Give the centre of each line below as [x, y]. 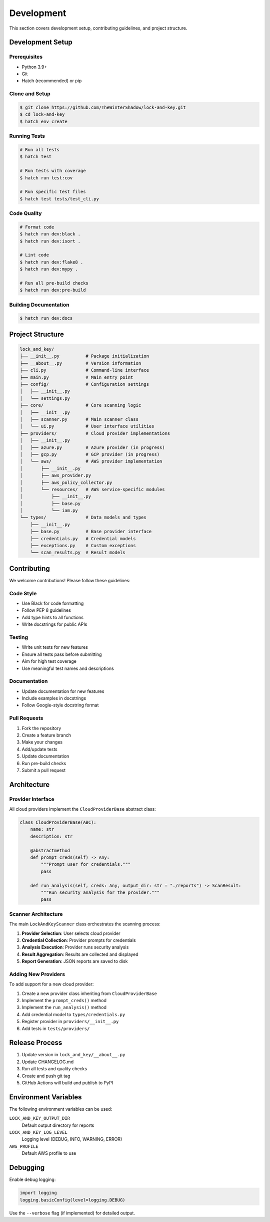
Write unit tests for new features [55, 647]
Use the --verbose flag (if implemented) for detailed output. [72, 1213]
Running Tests [27, 136]
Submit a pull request [44, 770]
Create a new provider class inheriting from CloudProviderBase [89, 993]
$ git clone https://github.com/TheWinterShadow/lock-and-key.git [103, 107]
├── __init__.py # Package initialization [84, 356]
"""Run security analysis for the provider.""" [100, 892]
